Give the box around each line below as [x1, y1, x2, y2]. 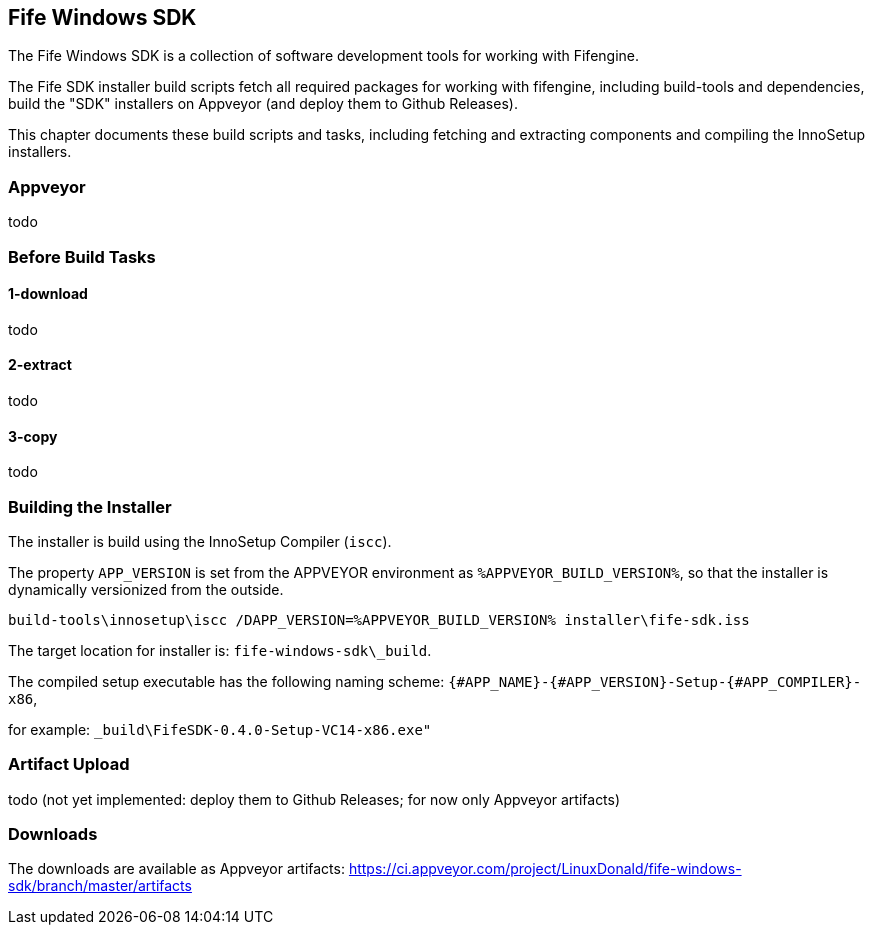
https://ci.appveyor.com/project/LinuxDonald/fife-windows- [348, 860, 742, 878]
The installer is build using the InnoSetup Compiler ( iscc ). [8, 532, 392, 550]
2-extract [8, 356, 72, 374]
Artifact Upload [8, 754, 130, 775]
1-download [8, 285, 88, 303]
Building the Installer [8, 496, 172, 517]
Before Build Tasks [8, 246, 156, 267]
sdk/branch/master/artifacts [8, 877, 192, 895]
